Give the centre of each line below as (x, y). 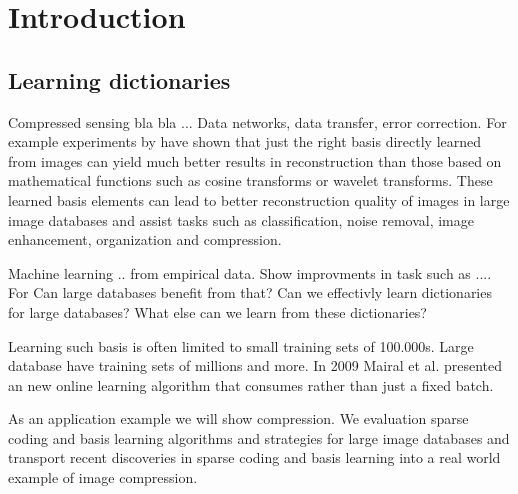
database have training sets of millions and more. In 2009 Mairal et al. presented (255, 365)
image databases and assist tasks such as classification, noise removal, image (241, 219)
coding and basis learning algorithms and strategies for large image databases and (259, 437)
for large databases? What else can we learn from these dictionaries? (217, 311)
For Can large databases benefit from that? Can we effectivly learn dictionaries (250, 292)
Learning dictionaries (119, 79)
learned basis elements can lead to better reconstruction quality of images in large (259, 199)
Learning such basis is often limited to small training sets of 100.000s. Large (241, 345)
